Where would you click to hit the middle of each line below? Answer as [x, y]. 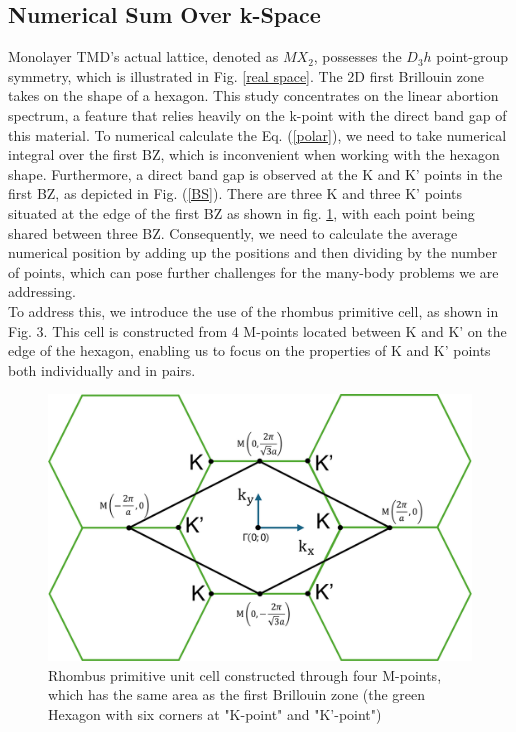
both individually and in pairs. [102, 369]
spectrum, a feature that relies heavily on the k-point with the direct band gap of [257, 114]
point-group [472, 56]
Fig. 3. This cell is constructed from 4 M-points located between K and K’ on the [257, 330]
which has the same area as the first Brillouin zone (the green [237, 694]
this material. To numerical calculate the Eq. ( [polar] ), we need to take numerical [257, 134]
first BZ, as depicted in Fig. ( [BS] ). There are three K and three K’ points [235, 193]
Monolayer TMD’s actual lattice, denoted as [143, 56]
